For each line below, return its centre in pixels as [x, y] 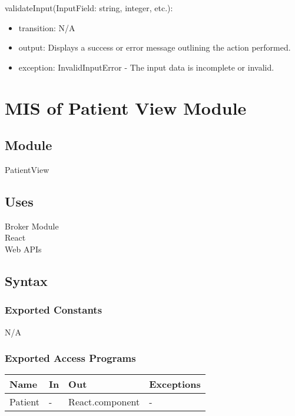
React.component [104, 402]
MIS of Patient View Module [126, 107]
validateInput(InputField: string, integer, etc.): [89, 8]
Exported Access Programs [70, 358]
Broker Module [32, 226]
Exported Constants [54, 310]
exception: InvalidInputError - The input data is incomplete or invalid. [146, 67]
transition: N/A [47, 27]
